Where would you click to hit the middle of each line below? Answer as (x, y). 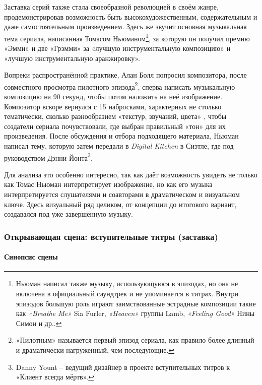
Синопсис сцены (31, 257)
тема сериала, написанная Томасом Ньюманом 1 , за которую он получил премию (127, 37)
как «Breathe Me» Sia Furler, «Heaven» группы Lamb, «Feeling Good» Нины (135, 313)
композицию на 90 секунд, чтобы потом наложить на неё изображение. (113, 97)
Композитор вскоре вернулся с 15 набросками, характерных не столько (113, 106)
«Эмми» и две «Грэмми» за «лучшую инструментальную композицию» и (117, 48)
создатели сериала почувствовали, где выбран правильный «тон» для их (115, 126)
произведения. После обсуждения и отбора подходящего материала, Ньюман (121, 136)
